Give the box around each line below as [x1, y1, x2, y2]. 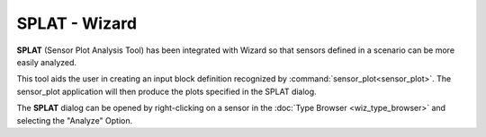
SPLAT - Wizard [16, 13, 138, 33]
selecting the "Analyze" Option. [16, 115, 133, 125]
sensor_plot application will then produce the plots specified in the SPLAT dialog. [16, 86, 317, 97]
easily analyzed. [16, 56, 76, 67]
